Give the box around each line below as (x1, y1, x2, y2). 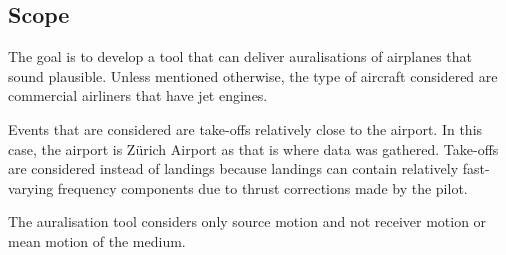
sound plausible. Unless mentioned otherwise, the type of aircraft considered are (8, 65, 498, 86)
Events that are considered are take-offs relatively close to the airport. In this (8, 118, 483, 139)
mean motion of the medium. (8, 230, 186, 251)
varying (8, 177, 54, 198)
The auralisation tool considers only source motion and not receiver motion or (8, 211, 487, 232)
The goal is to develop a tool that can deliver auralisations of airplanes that (8, 46, 472, 67)
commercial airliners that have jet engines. (8, 85, 268, 106)
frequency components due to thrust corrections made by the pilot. (57, 177, 468, 198)
